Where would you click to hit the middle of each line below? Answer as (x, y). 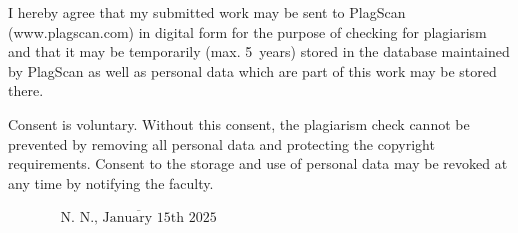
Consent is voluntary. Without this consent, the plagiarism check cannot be (239, 123)
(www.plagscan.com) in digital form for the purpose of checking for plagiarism (247, 31)
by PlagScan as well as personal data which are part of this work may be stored (252, 70)
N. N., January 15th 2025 (138, 218)
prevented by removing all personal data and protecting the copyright (221, 143)
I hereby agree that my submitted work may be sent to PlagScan (207, 12)
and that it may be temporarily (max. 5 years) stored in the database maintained (259, 51)
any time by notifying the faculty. (111, 182)
